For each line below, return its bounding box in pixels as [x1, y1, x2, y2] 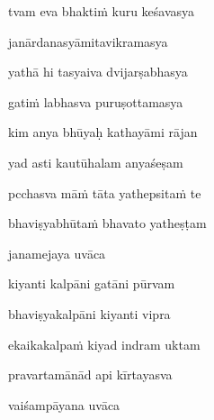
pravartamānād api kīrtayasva [8, 365, 173, 384]
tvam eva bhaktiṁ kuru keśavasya [8, 2, 195, 20]
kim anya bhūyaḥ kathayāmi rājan [8, 123, 198, 142]
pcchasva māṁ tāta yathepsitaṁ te [8, 183, 201, 202]
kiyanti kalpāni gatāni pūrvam [8, 274, 175, 293]
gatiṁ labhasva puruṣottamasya [8, 92, 183, 111]
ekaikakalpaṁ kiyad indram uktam [8, 334, 201, 353]
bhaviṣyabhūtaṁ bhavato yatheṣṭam [8, 214, 207, 233]
